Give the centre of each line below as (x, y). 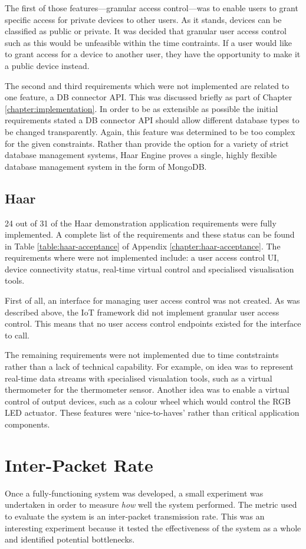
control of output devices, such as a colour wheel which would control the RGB (148, 401)
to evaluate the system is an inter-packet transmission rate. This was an (135, 516)
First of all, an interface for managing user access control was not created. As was (152, 300)
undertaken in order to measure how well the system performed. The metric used (151, 504)
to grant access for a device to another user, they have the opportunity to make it (153, 54)
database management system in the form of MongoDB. (106, 166)
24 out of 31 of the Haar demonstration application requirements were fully (141, 223)
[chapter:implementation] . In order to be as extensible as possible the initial (142, 108)
